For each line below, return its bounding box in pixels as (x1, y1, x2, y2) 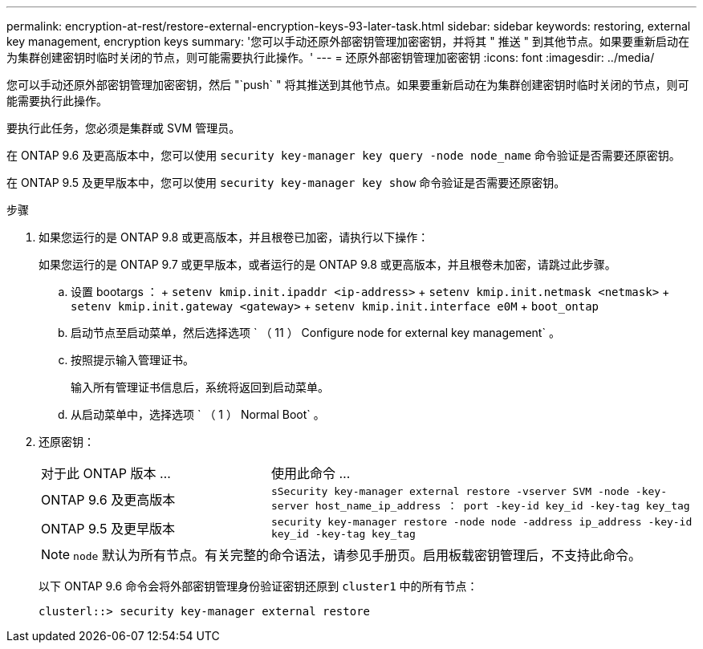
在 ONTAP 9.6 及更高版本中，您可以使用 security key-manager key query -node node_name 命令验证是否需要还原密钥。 (6, 148, 681, 162)
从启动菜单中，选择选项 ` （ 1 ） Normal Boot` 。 (71, 408, 325, 421)
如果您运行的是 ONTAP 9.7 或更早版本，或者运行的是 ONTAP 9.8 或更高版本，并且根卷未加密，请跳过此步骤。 (39, 258, 616, 271)
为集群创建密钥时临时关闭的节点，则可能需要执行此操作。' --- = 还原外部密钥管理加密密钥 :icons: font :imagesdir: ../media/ (6, 51, 655, 64)
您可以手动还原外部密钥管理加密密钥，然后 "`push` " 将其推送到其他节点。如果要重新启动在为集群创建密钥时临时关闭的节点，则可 (6, 78, 689, 91)
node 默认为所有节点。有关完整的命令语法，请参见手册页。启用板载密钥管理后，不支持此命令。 (73, 547, 641, 563)
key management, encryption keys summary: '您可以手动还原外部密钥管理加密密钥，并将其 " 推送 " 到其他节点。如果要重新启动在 (6, 34, 690, 48)
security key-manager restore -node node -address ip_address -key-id (270, 516, 693, 528)
